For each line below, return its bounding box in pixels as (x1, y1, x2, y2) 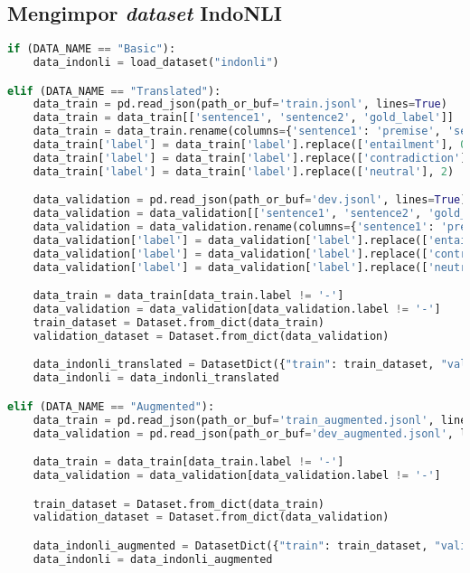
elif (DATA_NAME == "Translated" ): (7, 84, 221, 98)
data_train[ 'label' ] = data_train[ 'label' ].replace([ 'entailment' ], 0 (33, 138, 467, 152)
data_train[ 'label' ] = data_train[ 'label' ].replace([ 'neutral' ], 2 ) (33, 164, 455, 178)
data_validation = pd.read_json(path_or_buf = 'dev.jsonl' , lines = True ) (33, 193, 467, 207)
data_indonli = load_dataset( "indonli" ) (33, 56, 279, 70)
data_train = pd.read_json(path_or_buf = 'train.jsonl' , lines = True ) (33, 98, 447, 111)
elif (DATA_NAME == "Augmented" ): (7, 399, 215, 413)
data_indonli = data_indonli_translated (33, 371, 279, 385)
